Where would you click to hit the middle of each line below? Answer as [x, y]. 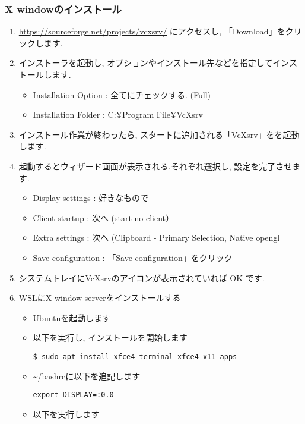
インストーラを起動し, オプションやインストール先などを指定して [146, 63]
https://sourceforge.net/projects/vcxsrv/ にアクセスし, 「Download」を [152, 31]
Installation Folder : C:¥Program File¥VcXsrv [118, 114]
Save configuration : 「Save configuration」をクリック [133, 257]
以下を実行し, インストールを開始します [110, 337]
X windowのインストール [63, 9]
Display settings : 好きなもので [91, 198]
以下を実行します [66, 414]
